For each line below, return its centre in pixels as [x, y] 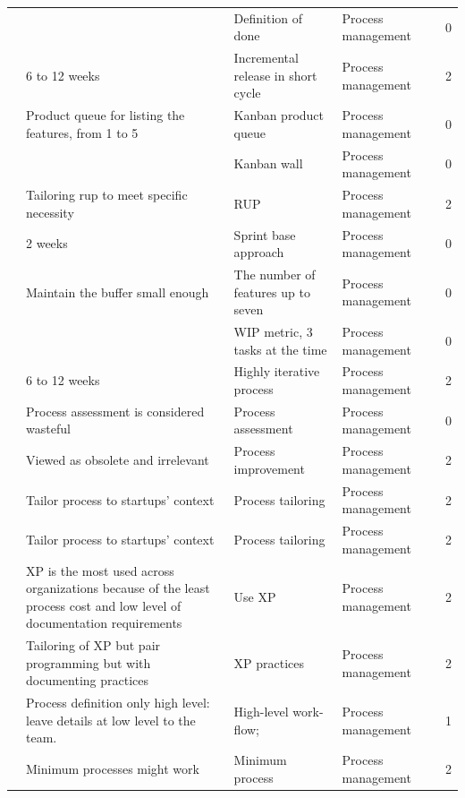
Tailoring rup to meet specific [107, 195]
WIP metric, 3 [273, 331]
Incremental [266, 58]
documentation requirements [104, 623]
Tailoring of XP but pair [93, 645]
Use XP [255, 597]
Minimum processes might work [113, 769]
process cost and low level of [104, 605]
